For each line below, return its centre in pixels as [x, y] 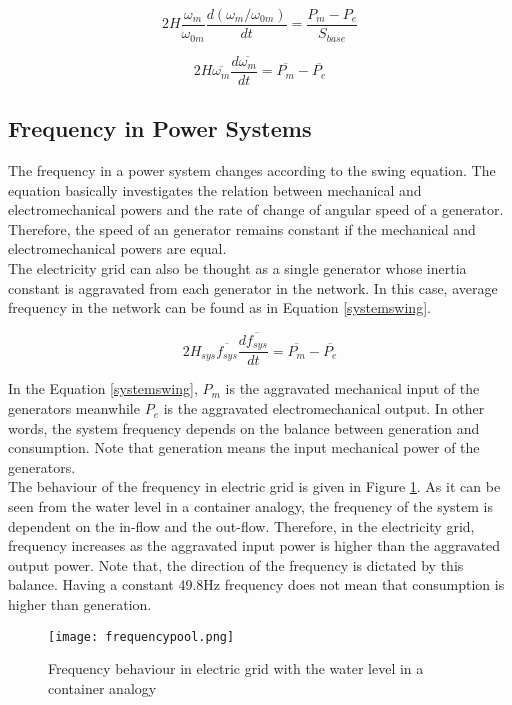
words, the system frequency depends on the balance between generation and [244, 427]
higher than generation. [80, 603]
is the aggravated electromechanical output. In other [324, 408]
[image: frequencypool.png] [141, 636]
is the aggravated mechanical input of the [352, 388]
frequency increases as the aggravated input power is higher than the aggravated [254, 545]
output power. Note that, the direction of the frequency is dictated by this [236, 564]
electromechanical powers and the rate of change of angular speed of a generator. [256, 209]
